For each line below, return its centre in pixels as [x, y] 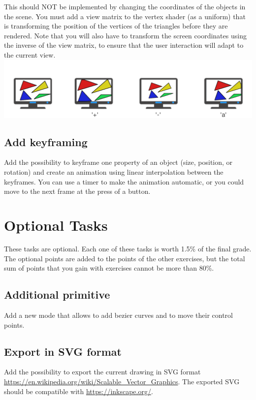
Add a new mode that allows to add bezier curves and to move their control [118, 315]
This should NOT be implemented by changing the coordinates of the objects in [125, 6]
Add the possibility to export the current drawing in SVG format [102, 372]
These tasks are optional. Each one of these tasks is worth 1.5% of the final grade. [128, 248]
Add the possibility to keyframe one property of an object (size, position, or [118, 162]
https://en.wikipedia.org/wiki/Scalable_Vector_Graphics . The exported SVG [122, 381]
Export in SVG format [63, 351]
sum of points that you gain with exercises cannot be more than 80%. [109, 268]
